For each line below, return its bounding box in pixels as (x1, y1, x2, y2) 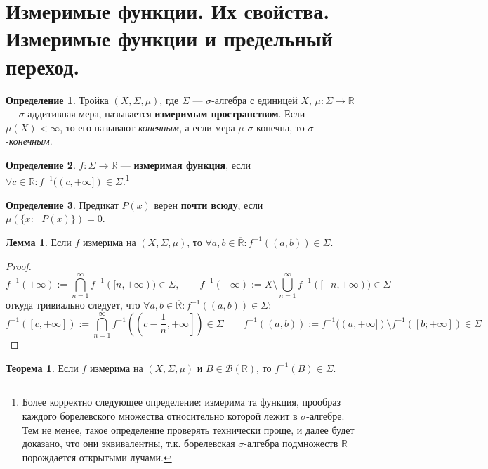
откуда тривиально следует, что (6, 297, 140, 312)
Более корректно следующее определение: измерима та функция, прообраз (22, 394, 341, 409)
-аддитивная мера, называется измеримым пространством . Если (24, 106, 305, 121)
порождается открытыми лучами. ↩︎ (22, 449, 172, 464)
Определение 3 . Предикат (6, 197, 119, 212)
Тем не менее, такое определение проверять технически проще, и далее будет (22, 422, 355, 437)
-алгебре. (306, 408, 345, 423)
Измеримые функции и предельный (6, 24, 333, 53)
